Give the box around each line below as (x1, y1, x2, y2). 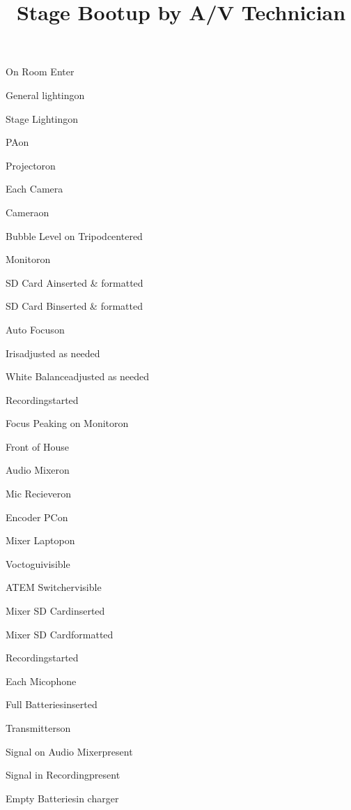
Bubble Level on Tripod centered (6, 228, 143, 243)
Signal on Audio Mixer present (6, 744, 133, 758)
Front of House (6, 439, 69, 453)
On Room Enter (6, 64, 75, 79)
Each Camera (6, 181, 63, 196)
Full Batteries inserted (6, 697, 97, 712)
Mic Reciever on (6, 486, 71, 501)
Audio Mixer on (6, 463, 70, 477)
